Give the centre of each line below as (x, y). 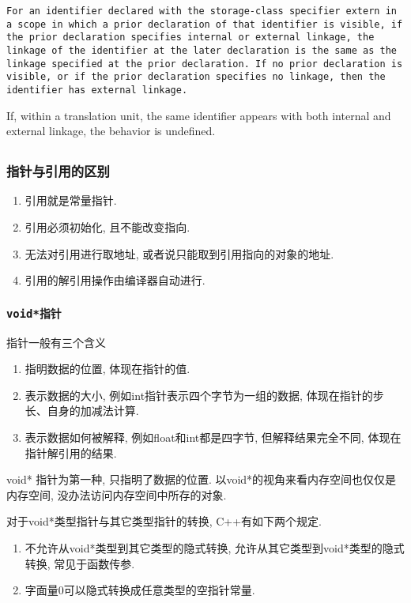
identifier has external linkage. (97, 90)
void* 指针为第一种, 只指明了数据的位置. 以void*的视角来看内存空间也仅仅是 (202, 479)
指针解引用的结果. (71, 452)
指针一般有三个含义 (56, 342)
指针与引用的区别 (58, 171)
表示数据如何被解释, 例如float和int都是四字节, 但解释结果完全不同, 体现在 (213, 437)
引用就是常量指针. (71, 200)
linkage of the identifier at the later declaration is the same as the (202, 50)
